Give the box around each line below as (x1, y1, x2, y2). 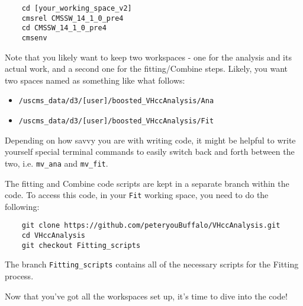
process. (5, 270, 34, 282)
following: (5, 200, 40, 212)
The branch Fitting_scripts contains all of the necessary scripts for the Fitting (5, 258, 299, 270)
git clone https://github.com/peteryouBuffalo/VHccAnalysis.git (21, 221, 281, 230)
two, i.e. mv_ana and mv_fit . (5, 157, 108, 169)
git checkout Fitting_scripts (21, 241, 141, 250)
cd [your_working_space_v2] (21, 4, 132, 12)
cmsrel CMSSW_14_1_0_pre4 (21, 14, 124, 23)
